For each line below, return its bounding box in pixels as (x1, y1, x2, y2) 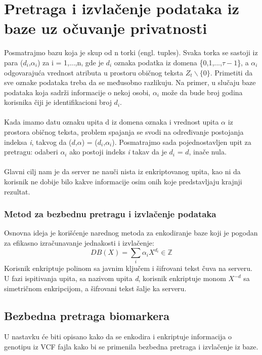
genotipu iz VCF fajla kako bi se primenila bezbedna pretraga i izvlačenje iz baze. (4, 341, 258, 352)
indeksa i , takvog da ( (4, 136, 72, 147)
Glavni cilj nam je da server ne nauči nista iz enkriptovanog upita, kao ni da (4, 166, 241, 177)
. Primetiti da (210, 67, 253, 77)
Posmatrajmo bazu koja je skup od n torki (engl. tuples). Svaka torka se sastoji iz (4, 47, 258, 58)
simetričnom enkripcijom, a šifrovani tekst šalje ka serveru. (4, 283, 187, 293)
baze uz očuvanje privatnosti (4, 18, 207, 38)
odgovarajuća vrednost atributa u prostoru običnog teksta (4, 67, 183, 77)
